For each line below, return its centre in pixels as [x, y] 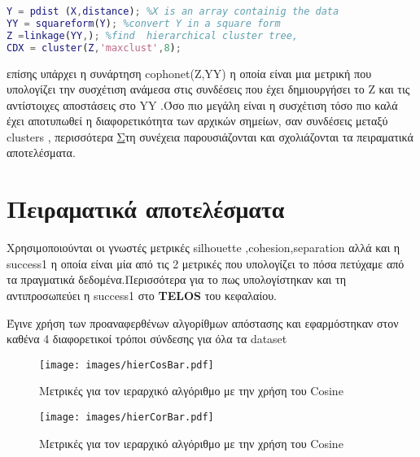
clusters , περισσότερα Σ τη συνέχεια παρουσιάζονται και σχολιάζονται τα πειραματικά [210, 136]
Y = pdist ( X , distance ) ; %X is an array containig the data [173, 11]
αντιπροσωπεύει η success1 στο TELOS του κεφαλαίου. [142, 295]
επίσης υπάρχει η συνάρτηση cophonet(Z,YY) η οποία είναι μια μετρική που [189, 73]
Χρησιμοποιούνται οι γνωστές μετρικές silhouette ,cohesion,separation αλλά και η [203, 248]
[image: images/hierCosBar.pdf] [127, 365]
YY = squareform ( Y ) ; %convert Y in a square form [144, 23]
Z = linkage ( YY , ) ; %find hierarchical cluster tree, [153, 35]
